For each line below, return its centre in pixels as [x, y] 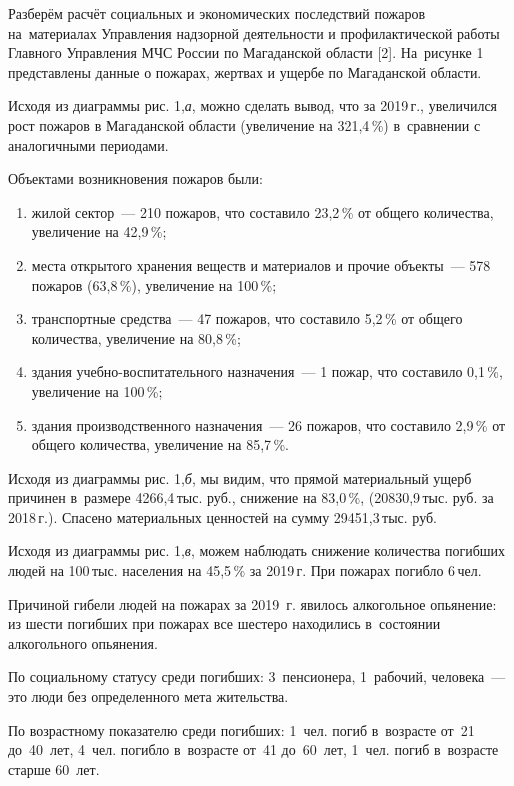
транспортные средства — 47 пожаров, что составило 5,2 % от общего [247, 318]
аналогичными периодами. [88, 144]
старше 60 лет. [54, 768]
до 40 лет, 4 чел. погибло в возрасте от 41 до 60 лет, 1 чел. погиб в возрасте [253, 749]
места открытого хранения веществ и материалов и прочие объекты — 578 [261, 264]
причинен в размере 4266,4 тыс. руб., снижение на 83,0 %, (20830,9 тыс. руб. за [251, 497]
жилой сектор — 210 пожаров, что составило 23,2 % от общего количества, [262, 211]
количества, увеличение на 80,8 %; [136, 337]
